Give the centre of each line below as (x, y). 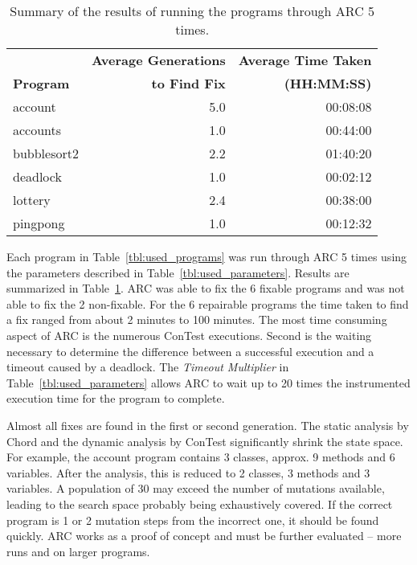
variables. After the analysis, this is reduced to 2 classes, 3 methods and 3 (188, 472)
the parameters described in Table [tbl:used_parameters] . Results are (178, 272)
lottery (32, 200)
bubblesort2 (46, 153)
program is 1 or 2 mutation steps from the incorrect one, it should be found (193, 520)
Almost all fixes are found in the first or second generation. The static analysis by (208, 425)
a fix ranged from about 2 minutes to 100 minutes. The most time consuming (197, 319)
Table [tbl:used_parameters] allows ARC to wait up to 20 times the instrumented (208, 382)
